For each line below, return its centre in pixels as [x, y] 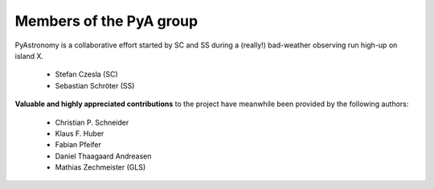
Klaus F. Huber [80, 134]
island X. [29, 55]
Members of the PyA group [106, 21]
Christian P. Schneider [92, 122]
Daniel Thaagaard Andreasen [103, 156]
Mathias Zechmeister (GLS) [100, 167]
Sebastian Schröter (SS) [95, 85]
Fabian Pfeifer [78, 145]
